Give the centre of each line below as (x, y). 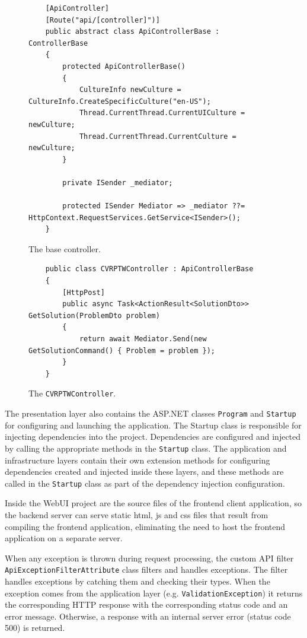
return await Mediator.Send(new (143, 339)
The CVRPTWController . (72, 393)
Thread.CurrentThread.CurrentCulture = (158, 136)
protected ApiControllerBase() (124, 66)
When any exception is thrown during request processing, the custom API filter (149, 558)
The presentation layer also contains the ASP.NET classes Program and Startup (151, 413)
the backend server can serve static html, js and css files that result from (137, 515)
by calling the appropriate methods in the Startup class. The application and (146, 448)
